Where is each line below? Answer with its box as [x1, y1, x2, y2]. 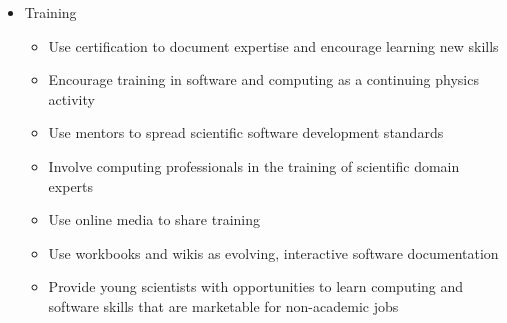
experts [48, 175, 94, 196]
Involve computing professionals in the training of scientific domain [48, 155, 460, 176]
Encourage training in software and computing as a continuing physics [48, 69, 479, 90]
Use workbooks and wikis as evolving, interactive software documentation [48, 242, 499, 263]
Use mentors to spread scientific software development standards [48, 122, 444, 143]
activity [48, 88, 95, 109]
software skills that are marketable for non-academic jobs [48, 295, 399, 316]
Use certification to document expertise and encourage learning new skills [48, 35, 499, 56]
